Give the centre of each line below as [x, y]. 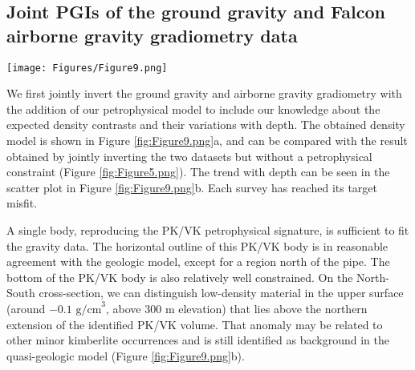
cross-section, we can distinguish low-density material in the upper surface [221, 293]
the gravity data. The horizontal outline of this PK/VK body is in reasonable [197, 245]
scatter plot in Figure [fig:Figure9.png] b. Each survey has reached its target [192, 187]
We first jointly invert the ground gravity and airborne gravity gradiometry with [204, 93]
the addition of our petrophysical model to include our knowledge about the [193, 109]
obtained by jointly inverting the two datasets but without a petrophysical [189, 156]
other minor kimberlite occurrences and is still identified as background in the [198, 340]
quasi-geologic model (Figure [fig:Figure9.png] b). [126, 355]
